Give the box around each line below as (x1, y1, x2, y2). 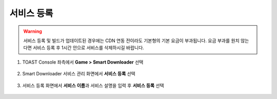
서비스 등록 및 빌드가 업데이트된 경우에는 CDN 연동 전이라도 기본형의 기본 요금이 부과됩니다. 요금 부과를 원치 (23, 37, 240, 44)
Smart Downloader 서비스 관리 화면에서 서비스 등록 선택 (22, 71, 135, 77)
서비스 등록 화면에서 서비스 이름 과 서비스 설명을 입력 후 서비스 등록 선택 (22, 82, 164, 88)
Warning (23, 28, 42, 34)
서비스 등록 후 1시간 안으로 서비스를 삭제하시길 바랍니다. (32, 45, 145, 51)
